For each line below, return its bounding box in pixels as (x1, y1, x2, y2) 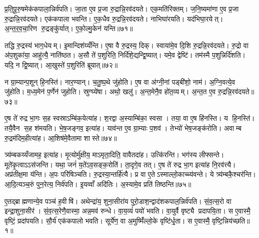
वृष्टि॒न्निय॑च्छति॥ (211, 215, 250, 225)
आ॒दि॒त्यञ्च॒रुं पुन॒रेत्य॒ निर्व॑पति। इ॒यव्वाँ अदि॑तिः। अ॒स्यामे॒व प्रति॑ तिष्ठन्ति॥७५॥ (4, 178, 191, 189)
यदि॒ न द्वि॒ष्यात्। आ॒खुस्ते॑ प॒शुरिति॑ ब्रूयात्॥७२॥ (4, 59, 118, 70)
